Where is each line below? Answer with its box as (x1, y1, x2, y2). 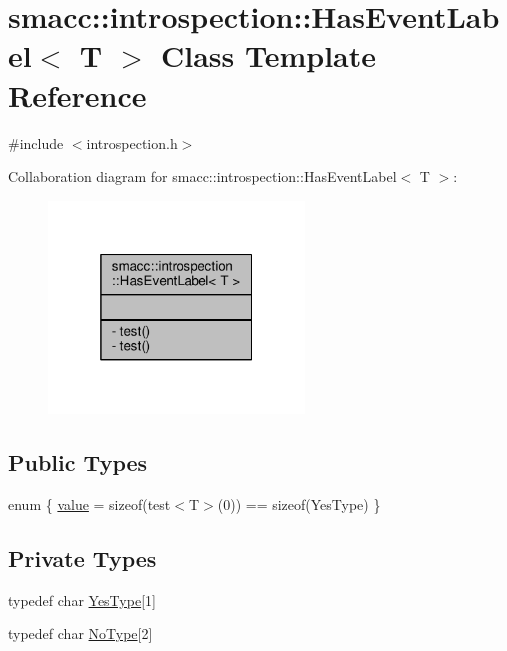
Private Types (8, 542, 157, 573)
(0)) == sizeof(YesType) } (217, 493, 381, 514)
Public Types (8, 446, 148, 477)
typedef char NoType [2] (8, 623, 153, 644)
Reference (8, 74, 147, 115)
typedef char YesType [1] (8, 589, 156, 610)
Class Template (160, 35, 376, 76)
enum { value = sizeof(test (8, 493, 171, 514)
